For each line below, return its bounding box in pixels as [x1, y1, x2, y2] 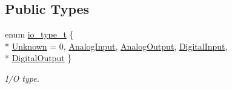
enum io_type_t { [5, 28, 74, 41]
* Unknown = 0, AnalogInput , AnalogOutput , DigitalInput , [5, 39, 228, 52]
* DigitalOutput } [5, 51, 72, 64]
